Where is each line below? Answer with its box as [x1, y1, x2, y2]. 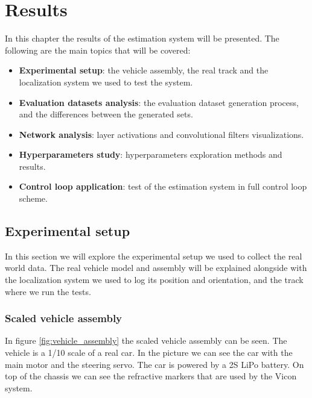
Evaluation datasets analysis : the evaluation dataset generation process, [19, 96, 299, 108]
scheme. [19, 192, 48, 205]
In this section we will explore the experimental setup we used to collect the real [5, 249, 302, 262]
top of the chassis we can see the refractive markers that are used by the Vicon [5, 370, 297, 382]
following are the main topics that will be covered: [5, 43, 191, 56]
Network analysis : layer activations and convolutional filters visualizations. [19, 128, 304, 140]
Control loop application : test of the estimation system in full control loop [19, 180, 307, 193]
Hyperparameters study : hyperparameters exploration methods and [19, 148, 282, 161]
